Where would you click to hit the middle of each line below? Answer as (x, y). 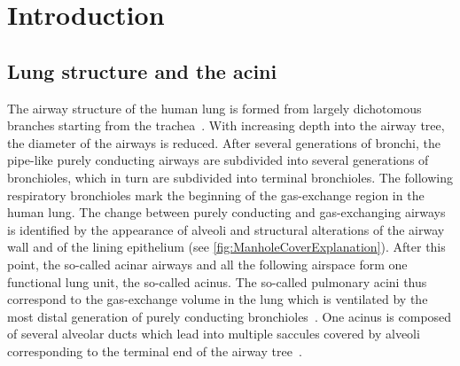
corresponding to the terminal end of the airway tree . (155, 350)
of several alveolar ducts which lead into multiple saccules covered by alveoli (214, 334)
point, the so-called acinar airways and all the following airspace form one (207, 264)
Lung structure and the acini (142, 70)
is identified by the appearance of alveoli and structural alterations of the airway (226, 229)
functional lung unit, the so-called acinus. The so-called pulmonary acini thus (217, 281)
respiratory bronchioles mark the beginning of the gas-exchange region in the (216, 195)
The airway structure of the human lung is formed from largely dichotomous (214, 108)
